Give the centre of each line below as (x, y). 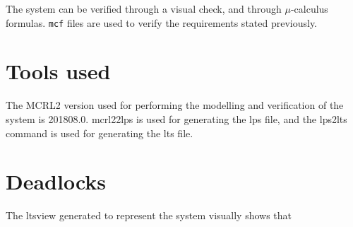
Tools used (58, 71)
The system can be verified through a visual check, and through (144, 8)
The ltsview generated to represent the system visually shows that (149, 215)
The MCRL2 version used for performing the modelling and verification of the (175, 105)
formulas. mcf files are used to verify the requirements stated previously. (162, 22)
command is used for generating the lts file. (100, 133)
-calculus (309, 8)
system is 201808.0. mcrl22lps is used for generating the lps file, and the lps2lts (176, 118)
